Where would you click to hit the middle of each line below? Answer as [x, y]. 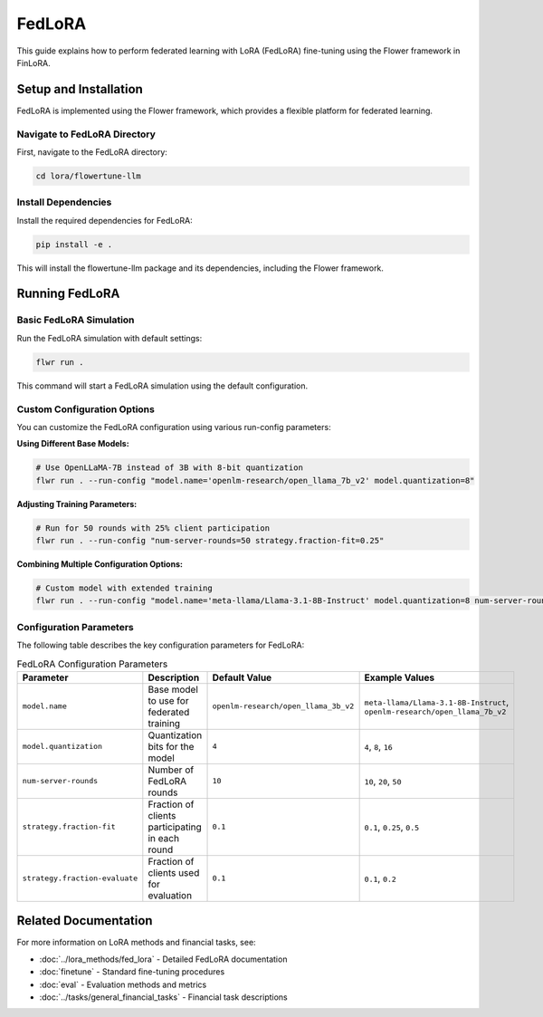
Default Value [242, 677]
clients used [174, 872]
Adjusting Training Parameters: [77, 504]
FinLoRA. [33, 62]
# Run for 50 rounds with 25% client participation [153, 528]
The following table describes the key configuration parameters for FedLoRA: [161, 645]
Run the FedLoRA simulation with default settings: [110, 338]
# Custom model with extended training [124, 588]
